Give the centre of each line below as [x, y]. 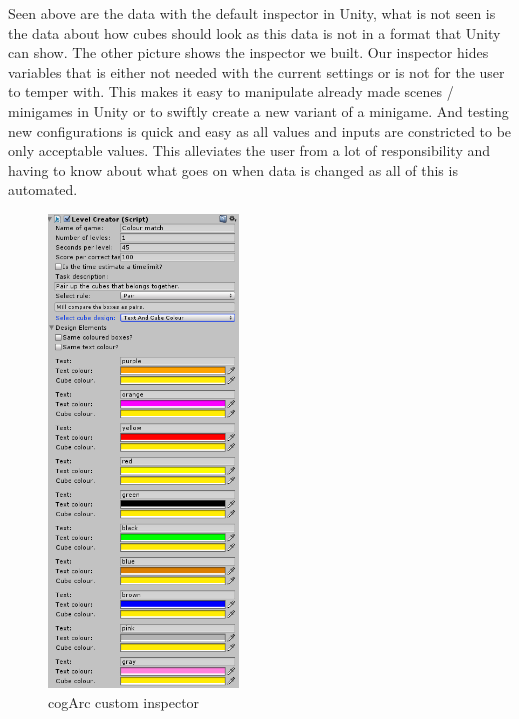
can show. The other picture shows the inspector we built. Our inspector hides [248, 52]
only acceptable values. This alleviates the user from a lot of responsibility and [249, 150]
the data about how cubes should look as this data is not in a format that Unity [254, 32]
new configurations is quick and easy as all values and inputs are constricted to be [260, 130]
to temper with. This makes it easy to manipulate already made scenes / [231, 91]
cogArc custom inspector [124, 701]
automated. [43, 189]
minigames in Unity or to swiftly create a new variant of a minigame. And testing [258, 110]
